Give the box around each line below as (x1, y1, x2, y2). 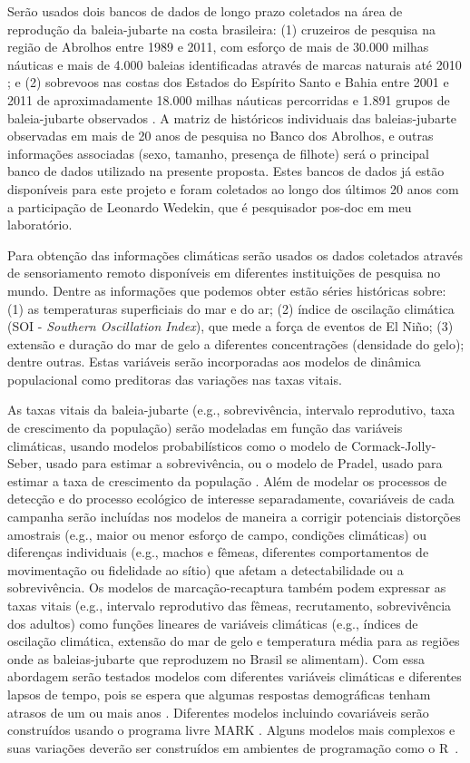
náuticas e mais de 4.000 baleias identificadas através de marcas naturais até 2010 (7, 54, 462, 73)
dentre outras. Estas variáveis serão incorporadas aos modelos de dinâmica (7, 352, 421, 371)
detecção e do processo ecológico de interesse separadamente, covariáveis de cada (7, 489, 455, 508)
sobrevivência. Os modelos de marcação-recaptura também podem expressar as (7, 578, 446, 597)
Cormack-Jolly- (351, 435, 436, 455)
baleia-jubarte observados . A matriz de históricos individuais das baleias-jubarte (7, 108, 457, 127)
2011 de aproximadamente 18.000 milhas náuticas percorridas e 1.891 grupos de (7, 90, 450, 109)
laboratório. (7, 215, 73, 234)
